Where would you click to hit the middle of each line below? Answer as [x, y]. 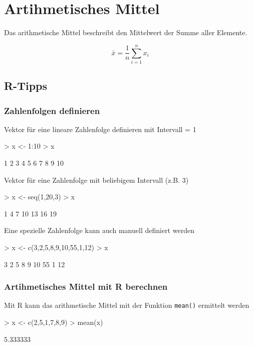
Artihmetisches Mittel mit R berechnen [86, 286]
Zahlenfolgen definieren [52, 110]
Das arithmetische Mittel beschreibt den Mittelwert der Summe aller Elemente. [126, 32]
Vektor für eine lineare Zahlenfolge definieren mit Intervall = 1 [100, 129]
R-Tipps [26, 86]
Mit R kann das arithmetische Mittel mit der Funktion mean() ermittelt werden [127, 305]
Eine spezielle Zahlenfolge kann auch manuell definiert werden [99, 230]
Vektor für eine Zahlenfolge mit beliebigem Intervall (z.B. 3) [96, 180]
